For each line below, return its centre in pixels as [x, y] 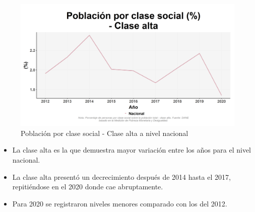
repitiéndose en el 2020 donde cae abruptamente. [88, 187]
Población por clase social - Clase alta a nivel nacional [105, 133]
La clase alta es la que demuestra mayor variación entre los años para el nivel [132, 150]
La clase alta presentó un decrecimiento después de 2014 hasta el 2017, [121, 176]
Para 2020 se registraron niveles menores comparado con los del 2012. [120, 203]
